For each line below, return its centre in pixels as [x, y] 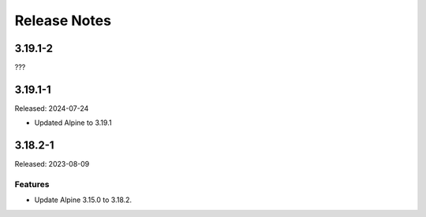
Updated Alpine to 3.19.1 [73, 123]
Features [32, 185]
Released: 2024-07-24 [52, 108]
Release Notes [63, 20]
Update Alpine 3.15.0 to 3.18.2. [83, 200]
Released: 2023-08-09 [52, 164]
